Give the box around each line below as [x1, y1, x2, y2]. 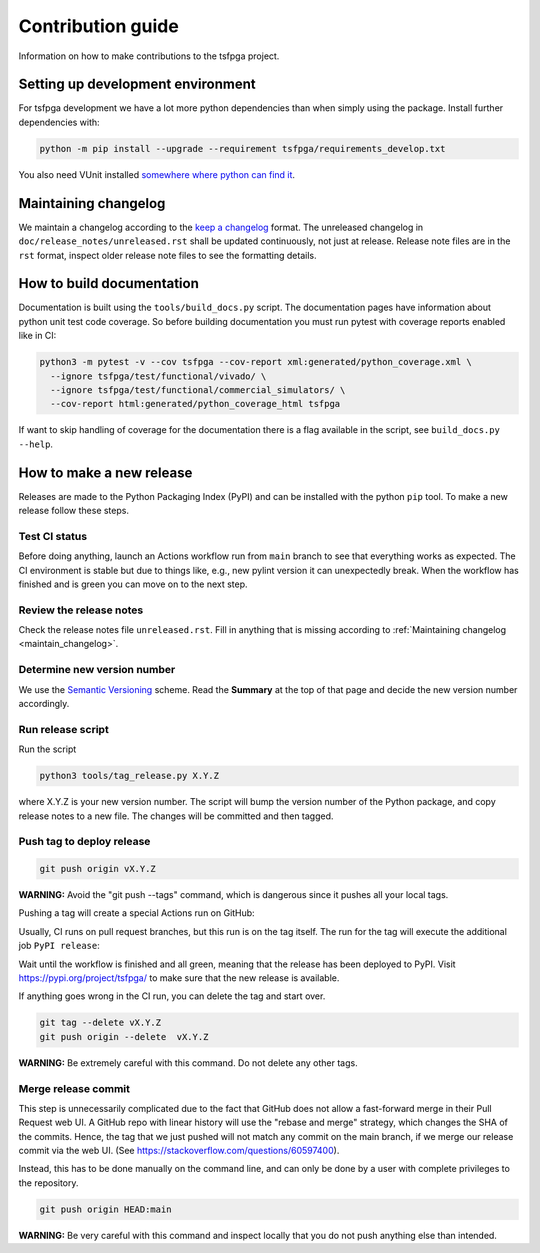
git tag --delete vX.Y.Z [39, 1017, 162, 1029]
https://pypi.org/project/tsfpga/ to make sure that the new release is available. [18, 971, 340, 984]
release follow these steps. [18, 505, 130, 517]
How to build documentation [18, 275, 199, 292]
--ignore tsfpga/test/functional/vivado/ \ [50, 370, 267, 382]
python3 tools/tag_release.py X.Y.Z [39, 770, 220, 782]
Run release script [18, 722, 109, 736]
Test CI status [18, 529, 88, 543]
